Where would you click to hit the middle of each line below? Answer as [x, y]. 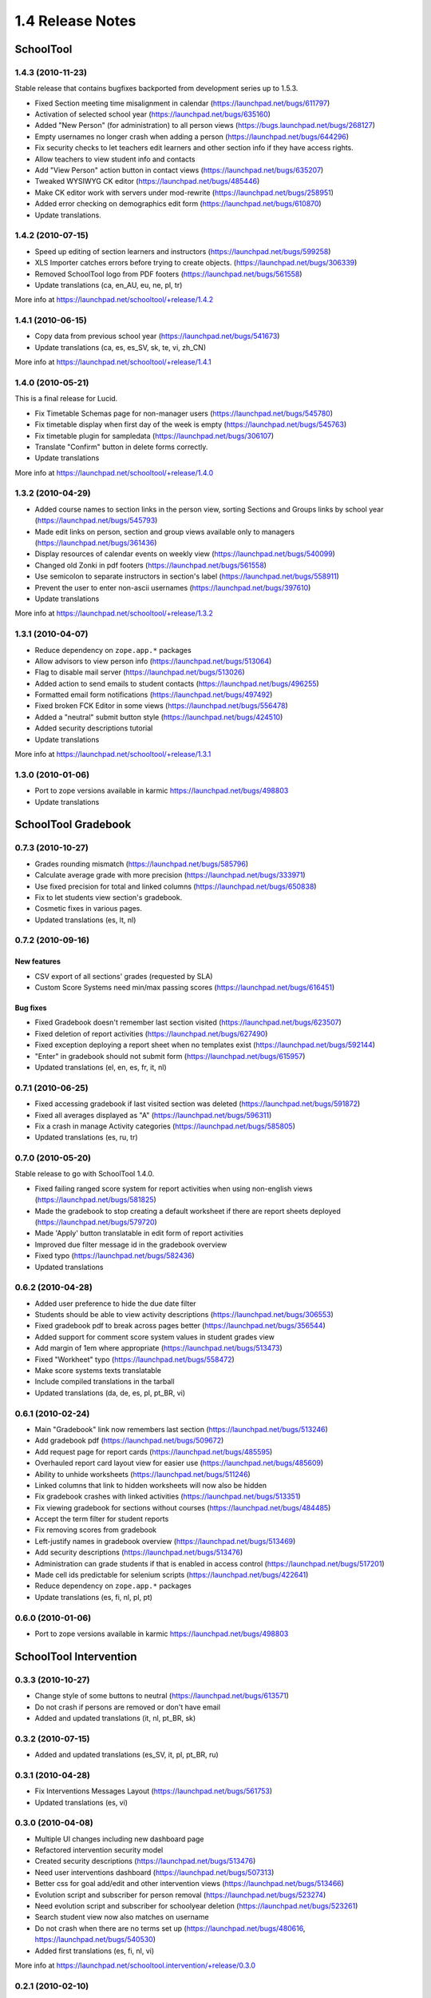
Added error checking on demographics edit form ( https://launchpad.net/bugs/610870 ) [178, 204]
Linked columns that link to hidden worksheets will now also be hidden [151, 1485]
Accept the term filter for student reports [102, 1519]
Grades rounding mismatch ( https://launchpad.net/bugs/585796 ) [142, 864]
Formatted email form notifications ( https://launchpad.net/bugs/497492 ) [154, 695]
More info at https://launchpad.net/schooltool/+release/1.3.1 [113, 754]
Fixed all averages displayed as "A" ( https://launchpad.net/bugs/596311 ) [153, 1115]
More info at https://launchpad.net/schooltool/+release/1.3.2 [114, 613]
